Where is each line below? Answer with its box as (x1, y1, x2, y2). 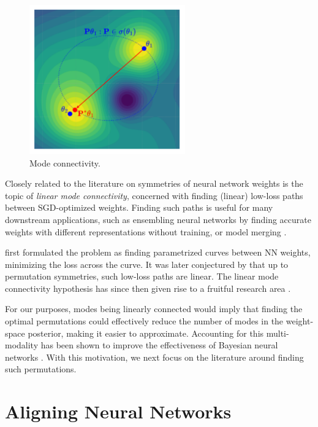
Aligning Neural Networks (5, 399, 232, 424)
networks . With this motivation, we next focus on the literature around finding (5, 350, 304, 363)
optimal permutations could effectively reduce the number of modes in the (5, 315, 284, 327)
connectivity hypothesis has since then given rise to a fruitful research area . (5, 281, 291, 294)
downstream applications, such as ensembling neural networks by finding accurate (5, 213, 311, 225)
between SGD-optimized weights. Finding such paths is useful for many (5, 201, 273, 214)
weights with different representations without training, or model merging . (5, 225, 287, 238)
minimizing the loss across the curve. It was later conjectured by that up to (5, 257, 289, 270)
